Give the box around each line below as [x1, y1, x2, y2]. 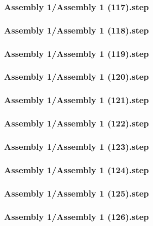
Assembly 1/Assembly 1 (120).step [4, 70, 149, 83]
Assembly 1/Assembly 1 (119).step [4, 47, 149, 59]
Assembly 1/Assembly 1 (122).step [4, 117, 149, 130]
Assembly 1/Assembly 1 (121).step [4, 93, 149, 106]
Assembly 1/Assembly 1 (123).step [4, 140, 149, 152]
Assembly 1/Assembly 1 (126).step [4, 210, 149, 222]
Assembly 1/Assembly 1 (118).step [4, 23, 149, 36]
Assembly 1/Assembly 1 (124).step [4, 163, 149, 176]
